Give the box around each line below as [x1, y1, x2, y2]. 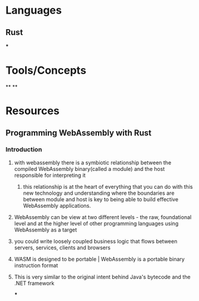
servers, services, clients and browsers [14, 244, 111, 251]
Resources [5, 104, 60, 118]
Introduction [5, 145, 42, 154]
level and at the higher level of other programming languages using [14, 220, 179, 227]
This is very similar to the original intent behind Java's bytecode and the [14, 273, 191, 280]
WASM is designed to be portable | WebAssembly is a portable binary [14, 255, 185, 262]
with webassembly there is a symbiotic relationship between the [14, 159, 172, 166]
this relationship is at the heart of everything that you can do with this [23, 183, 193, 190]
